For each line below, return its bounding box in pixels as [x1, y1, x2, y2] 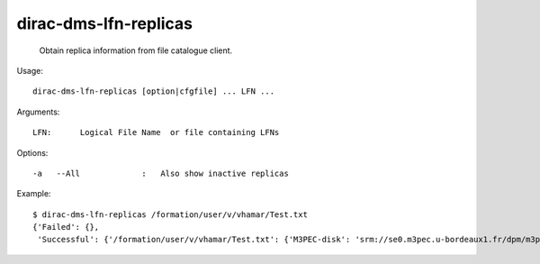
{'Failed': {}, [32, 222, 100, 232]
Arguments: [16, 106, 60, 117]
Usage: [16, 65, 44, 76]
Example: [16, 188, 51, 199]
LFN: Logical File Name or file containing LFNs [32, 127, 280, 138]
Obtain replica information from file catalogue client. [39, 45, 233, 56]
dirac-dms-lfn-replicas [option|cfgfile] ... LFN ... [32, 86, 274, 96]
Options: [16, 147, 49, 158]
